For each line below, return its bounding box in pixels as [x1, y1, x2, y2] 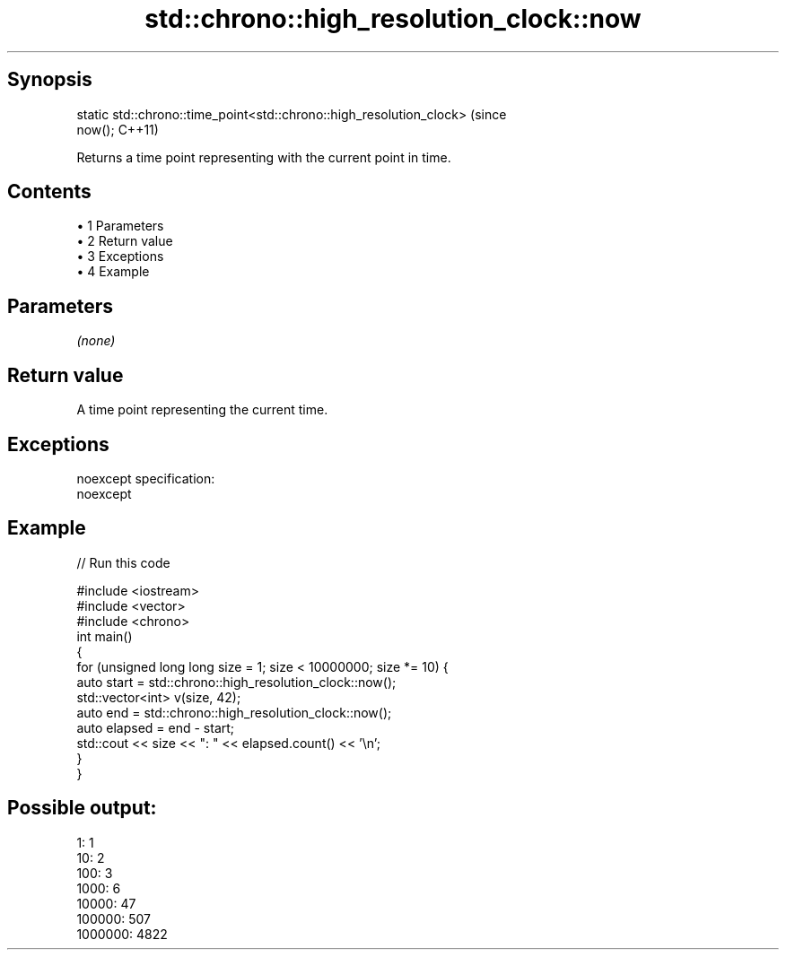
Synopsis [7, 68, 92, 91]
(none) [76, 333, 116, 349]
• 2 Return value [76, 233, 173, 249]
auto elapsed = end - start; [76, 719, 235, 735]
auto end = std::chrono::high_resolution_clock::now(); [76, 704, 392, 720]
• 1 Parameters [76, 218, 164, 234]
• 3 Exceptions [76, 248, 164, 265]
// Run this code [76, 554, 170, 570]
